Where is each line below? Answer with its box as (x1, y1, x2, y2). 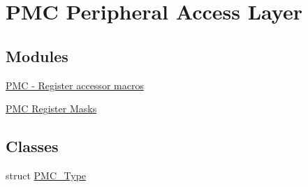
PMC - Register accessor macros (6, 77, 144, 92)
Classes (6, 135, 59, 157)
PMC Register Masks (6, 101, 97, 116)
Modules (6, 45, 68, 66)
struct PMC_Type (6, 167, 87, 182)
